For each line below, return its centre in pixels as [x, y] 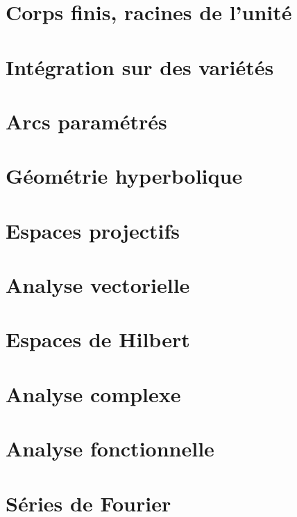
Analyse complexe [93, 393]
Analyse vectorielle [98, 285]
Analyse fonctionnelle [110, 448]
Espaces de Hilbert [98, 339]
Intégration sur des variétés [140, 66]
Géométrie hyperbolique [124, 176]
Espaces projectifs [93, 230]
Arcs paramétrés [86, 121]
